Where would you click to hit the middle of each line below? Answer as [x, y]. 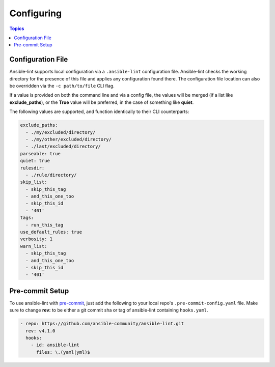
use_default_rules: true [51, 232]
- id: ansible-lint [55, 345]
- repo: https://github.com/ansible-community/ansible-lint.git [102, 324]
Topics [17, 29]
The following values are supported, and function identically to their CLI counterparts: [99, 111]
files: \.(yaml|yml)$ [63, 352]
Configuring [36, 13]
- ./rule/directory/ [51, 175]
